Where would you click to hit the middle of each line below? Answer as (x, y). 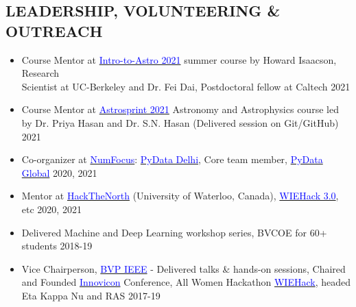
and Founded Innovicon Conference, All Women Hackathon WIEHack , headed (186, 282)
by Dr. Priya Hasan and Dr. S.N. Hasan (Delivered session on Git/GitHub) (180, 122)
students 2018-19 (57, 246)
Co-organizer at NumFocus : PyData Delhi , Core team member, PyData (172, 159)
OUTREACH (54, 30)
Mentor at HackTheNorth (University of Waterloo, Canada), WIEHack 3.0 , (180, 196)
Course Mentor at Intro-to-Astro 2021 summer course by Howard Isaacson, (179, 59)
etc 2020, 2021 (51, 209)
